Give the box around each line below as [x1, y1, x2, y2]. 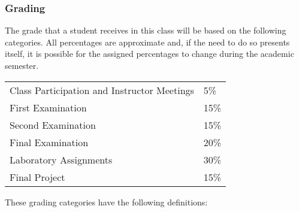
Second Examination [10, 117, 96, 132]
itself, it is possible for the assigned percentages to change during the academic [5, 47, 294, 60]
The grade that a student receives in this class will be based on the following [5, 24, 286, 37]
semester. [5, 59, 39, 71]
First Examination [10, 100, 87, 114]
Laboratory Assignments [10, 152, 113, 166]
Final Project [10, 169, 65, 184]
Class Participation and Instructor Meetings [10, 83, 194, 97]
